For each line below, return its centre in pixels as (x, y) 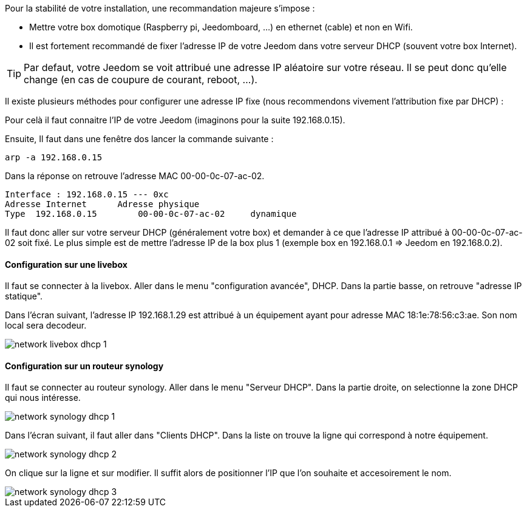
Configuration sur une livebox (66, 264)
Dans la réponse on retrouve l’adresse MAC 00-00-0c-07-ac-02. (135, 176)
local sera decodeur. (46, 326)
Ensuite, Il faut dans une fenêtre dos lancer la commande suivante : (139, 139)
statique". (24, 296)
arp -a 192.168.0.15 (54, 157)
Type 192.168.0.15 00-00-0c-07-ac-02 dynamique (151, 214)
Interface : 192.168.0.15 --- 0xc (87, 194)
